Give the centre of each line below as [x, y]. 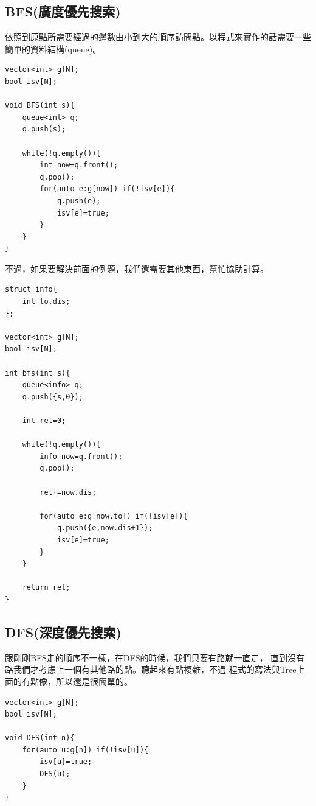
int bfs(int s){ [38, 373]
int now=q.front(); [79, 165]
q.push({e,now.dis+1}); [105, 528]
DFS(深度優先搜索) [63, 632]
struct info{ [31, 289]
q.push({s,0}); [53, 397]
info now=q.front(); [81, 456]
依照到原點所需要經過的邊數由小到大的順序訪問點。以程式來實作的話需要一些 [158, 37]
